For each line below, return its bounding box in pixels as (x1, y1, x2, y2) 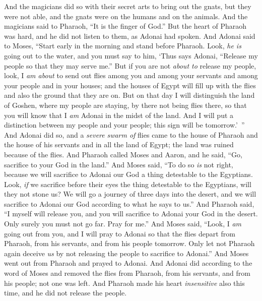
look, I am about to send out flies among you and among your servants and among (4, 70, 258, 81)
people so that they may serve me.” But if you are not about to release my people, (4, 60, 256, 71)
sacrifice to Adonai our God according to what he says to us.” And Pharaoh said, (4, 198, 254, 209)
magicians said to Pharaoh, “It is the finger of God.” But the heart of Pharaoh (4, 21, 246, 31)
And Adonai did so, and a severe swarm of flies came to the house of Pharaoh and (4, 129, 258, 140)
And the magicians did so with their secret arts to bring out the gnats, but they (4, 1, 251, 11)
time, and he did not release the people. (4, 287, 127, 298)
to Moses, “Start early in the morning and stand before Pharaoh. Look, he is (4, 40, 241, 51)
